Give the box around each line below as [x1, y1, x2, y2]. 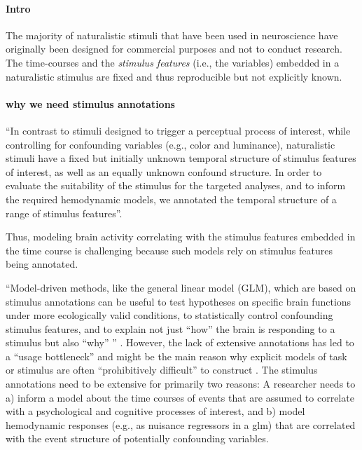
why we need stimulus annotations [6, 96, 175, 111]
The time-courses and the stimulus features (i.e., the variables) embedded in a [6, 55, 340, 69]
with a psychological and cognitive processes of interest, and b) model [6, 404, 305, 418]
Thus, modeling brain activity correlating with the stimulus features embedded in [6, 229, 356, 244]
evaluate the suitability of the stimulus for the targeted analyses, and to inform [6, 178, 346, 193]
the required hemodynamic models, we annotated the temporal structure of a [6, 191, 337, 206]
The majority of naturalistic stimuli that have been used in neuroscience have [6, 27, 338, 42]
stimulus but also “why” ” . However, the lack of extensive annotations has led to [6, 335, 354, 350]
